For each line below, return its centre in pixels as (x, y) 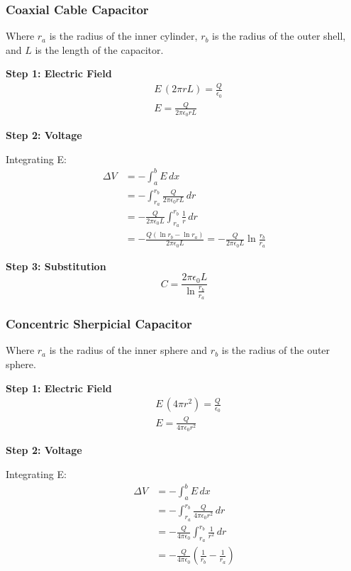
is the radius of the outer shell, (279, 36)
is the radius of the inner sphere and (128, 350)
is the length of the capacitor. (99, 49)
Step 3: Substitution (56, 266)
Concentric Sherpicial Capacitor (99, 324)
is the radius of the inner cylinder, (123, 36)
